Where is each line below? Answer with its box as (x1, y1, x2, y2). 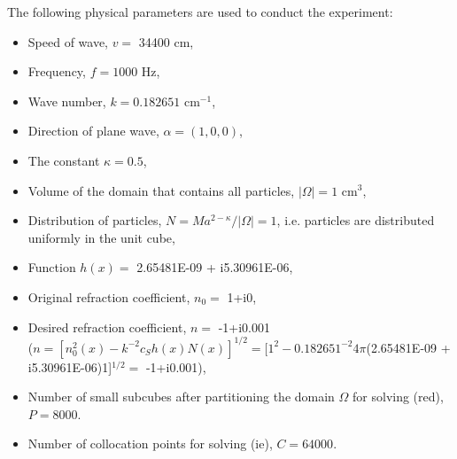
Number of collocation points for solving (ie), (27, 434, 273, 453)
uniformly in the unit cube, (27, 228, 175, 246)
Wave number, (27, 91, 106, 110)
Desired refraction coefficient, (27, 317, 187, 336)
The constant (27, 151, 100, 169)
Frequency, (27, 62, 86, 81)
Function (27, 258, 76, 276)
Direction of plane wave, (27, 121, 159, 140)
